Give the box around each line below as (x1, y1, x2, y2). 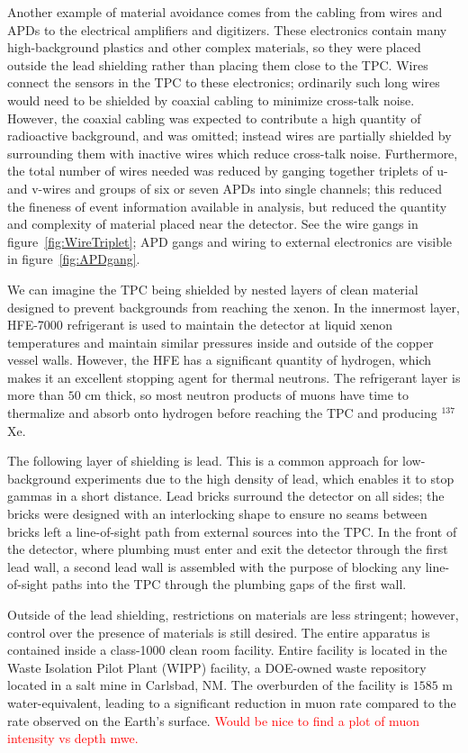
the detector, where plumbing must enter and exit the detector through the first (7, 540, 448, 558)
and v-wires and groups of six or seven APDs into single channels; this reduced (7, 178, 442, 197)
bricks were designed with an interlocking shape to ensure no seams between (7, 504, 427, 523)
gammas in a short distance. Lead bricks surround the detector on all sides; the (7, 486, 445, 505)
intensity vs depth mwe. (7, 729, 139, 748)
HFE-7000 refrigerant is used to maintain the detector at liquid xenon (7, 315, 393, 334)
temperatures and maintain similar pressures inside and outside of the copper (7, 332, 434, 351)
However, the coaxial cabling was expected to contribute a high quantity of (7, 108, 421, 127)
